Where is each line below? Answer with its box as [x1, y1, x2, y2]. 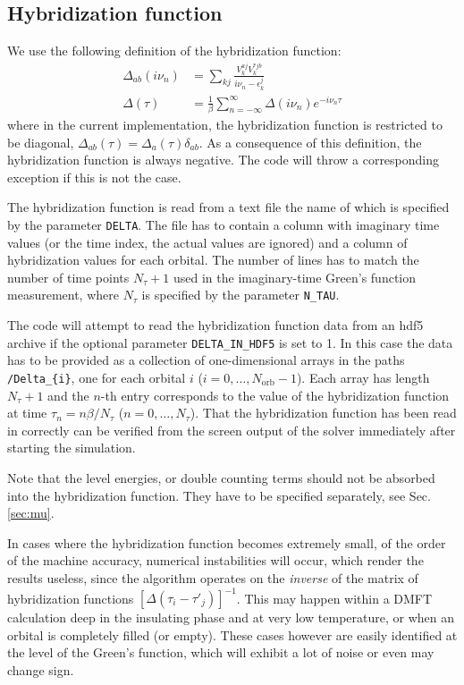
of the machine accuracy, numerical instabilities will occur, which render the [7, 551, 424, 570]
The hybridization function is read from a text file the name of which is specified [7, 198, 450, 216]
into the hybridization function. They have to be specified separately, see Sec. [7, 486, 431, 504]
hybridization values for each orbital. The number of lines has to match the [7, 250, 419, 269]
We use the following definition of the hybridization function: [7, 41, 342, 60]
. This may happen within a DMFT [236, 588, 433, 606]
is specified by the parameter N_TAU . [141, 285, 340, 304]
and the [47, 385, 89, 404]
